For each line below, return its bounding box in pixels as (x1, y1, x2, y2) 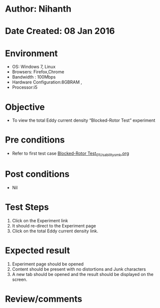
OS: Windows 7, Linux (12, 64, 56, 70)
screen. (12, 276, 28, 282)
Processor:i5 (12, 84, 38, 90)
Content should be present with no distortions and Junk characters (12, 266, 146, 272)
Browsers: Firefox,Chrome (12, 69, 64, 75)
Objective (5, 101, 45, 113)
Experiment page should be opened (12, 261, 84, 267)
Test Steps (5, 202, 49, 213)
